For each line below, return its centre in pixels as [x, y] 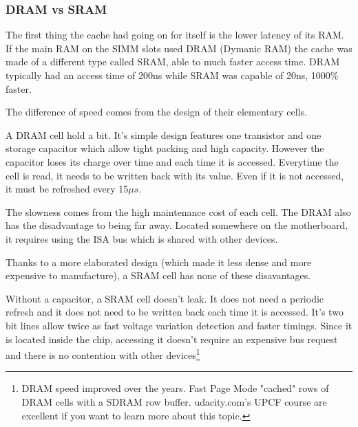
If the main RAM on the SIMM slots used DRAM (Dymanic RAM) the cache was [179, 48]
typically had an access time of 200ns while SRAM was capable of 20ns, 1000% [172, 75]
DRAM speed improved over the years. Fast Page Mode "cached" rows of [175, 388]
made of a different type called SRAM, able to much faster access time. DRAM [173, 62]
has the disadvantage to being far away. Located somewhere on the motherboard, [177, 225]
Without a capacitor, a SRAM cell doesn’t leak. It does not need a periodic [165, 298]
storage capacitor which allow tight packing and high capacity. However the [165, 148]
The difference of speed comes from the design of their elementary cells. [156, 112]
